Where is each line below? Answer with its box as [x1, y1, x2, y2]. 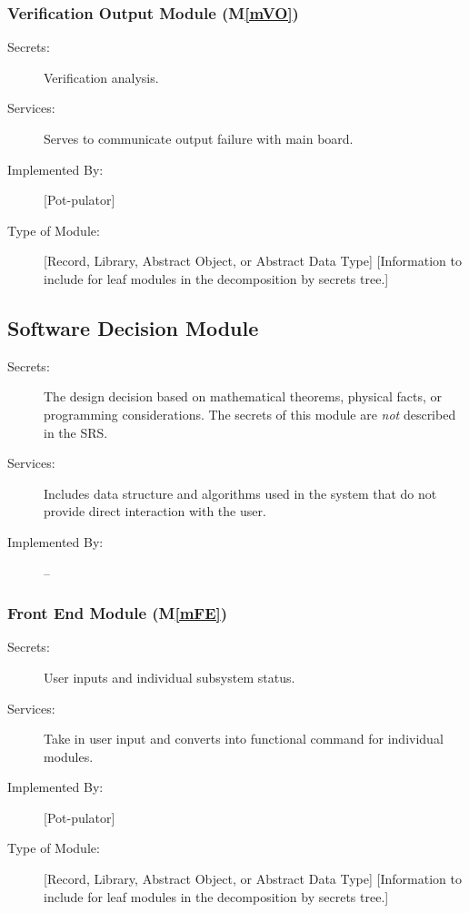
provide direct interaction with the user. [44, 502, 266, 521]
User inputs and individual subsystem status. [44, 667, 295, 686]
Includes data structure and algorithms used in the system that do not [44, 483, 437, 502]
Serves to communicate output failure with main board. [44, 129, 354, 147]
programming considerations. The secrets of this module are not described [44, 404, 456, 423]
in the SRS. [44, 422, 108, 441]
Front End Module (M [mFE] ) [7, 602, 228, 624]
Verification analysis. [44, 67, 159, 86]
